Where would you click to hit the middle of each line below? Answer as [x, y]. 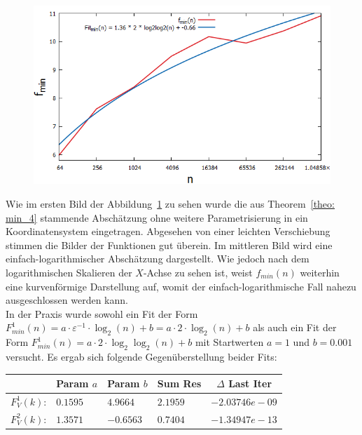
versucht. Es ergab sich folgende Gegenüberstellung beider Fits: [141, 356]
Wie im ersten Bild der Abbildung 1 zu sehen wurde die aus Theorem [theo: [170, 203]
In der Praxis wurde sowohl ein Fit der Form [102, 313]
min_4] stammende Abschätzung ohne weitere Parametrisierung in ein [157, 217]
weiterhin [320, 272]
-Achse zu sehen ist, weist [198, 272]
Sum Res [179, 383]
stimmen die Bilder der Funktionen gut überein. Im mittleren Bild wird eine [169, 245]
